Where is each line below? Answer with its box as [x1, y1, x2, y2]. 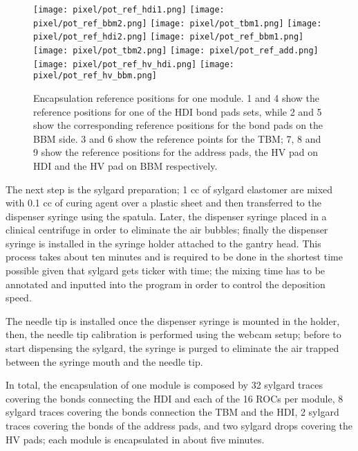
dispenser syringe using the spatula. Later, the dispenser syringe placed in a [6, 209, 327, 223]
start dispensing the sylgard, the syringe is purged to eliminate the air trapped [6, 341, 339, 355]
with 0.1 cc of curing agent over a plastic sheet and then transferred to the [6, 195, 321, 210]
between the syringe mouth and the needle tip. [6, 354, 203, 369]
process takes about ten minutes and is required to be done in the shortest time [6, 249, 343, 264]
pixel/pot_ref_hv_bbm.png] [33, 71, 157, 81]
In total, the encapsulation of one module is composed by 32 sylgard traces [6, 378, 323, 392]
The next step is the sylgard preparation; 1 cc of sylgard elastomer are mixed [6, 182, 333, 196]
